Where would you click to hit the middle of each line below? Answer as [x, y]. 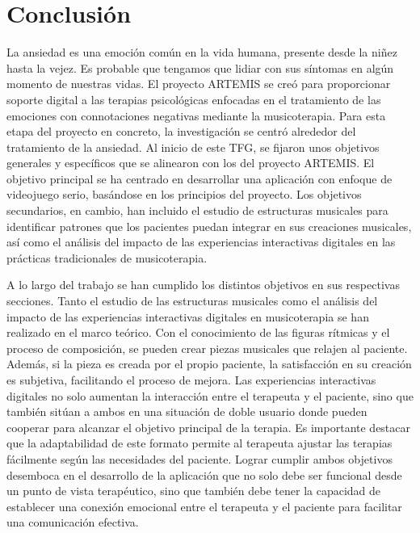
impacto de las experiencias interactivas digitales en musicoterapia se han [188, 316]
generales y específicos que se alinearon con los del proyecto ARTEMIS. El [191, 163]
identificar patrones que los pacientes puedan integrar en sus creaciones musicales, [209, 226]
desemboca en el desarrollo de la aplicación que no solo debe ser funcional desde [204, 474]
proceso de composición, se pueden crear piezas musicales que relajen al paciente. [207, 348]
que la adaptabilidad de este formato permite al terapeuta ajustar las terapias [199, 443]
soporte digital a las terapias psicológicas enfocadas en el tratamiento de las [194, 99]
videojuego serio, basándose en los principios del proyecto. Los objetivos [184, 194]
